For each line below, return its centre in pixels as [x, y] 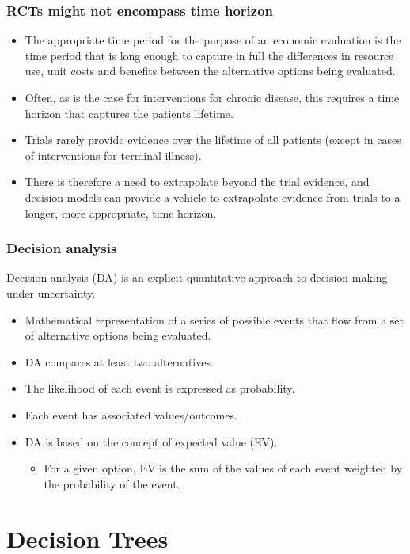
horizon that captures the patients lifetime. [129, 113]
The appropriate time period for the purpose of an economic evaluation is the [213, 40]
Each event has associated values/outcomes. [131, 414]
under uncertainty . [51, 292]
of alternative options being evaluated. [118, 335]
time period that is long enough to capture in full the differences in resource [209, 55]
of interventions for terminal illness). [113, 155]
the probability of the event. [112, 483]
